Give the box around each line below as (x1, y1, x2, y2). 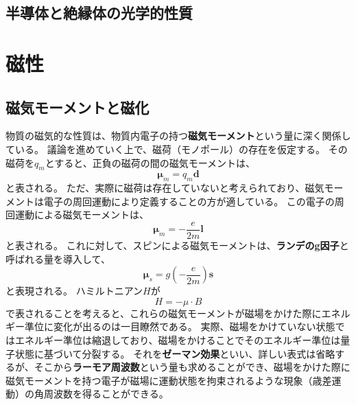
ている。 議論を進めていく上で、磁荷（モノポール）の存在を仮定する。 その (5, 141, 348, 156)
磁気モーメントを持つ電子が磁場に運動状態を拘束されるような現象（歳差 (5, 373, 332, 387)
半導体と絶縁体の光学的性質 (5, 2, 193, 23)
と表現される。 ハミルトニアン (5, 283, 143, 298)
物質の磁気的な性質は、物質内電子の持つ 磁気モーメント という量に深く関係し (5, 128, 351, 143)
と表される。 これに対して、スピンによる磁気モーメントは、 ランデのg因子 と (5, 238, 349, 252)
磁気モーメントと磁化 (5, 96, 150, 117)
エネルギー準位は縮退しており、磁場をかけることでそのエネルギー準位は (14, 332, 341, 347)
